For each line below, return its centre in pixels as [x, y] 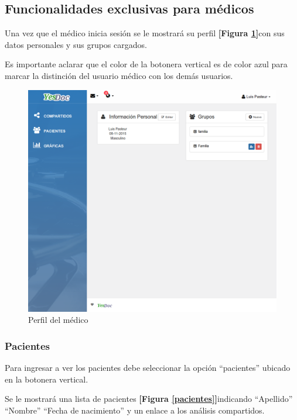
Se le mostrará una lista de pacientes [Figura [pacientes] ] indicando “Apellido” [149, 399]
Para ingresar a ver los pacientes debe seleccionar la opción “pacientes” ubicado [148, 368]
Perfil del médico [58, 320]
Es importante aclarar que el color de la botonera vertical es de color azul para [146, 64]
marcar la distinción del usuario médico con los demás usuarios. [119, 75]
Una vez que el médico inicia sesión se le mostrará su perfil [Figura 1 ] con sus [145, 33]
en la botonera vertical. [47, 379]
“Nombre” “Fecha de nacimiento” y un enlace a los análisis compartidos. [135, 410]
